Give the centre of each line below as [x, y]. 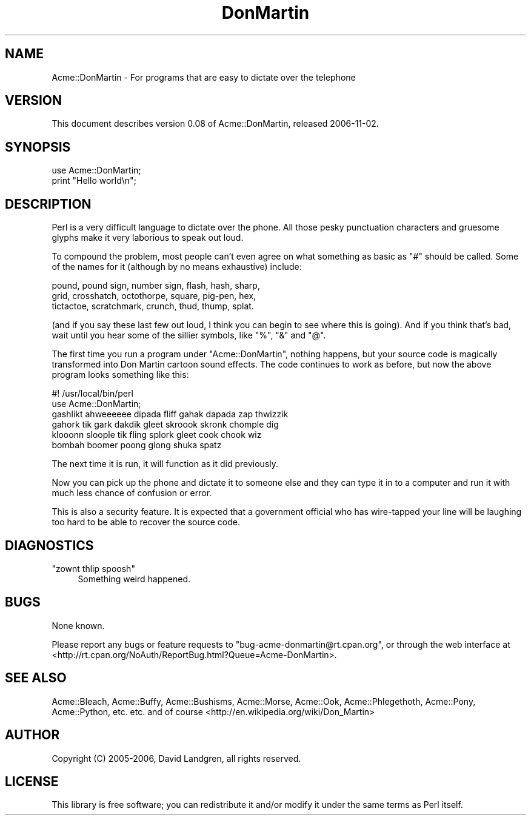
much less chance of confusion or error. [132, 493]
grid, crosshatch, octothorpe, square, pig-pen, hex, [154, 296]
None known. [78, 625]
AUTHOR [32, 735]
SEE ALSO [36, 678]
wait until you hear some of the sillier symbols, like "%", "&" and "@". [189, 335]
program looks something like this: [120, 375]
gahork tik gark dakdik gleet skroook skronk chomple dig [165, 425]
